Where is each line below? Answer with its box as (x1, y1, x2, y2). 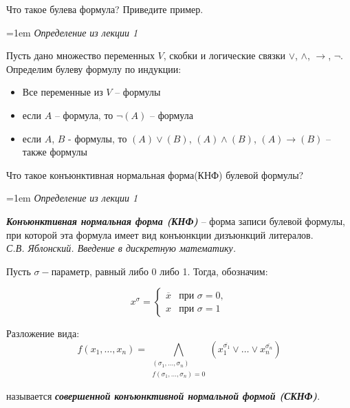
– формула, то (54, 107, 113, 122)
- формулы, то (68, 131, 127, 145)
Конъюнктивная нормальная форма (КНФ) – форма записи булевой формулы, (6, 213, 345, 228)
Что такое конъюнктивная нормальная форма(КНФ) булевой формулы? (6, 167, 304, 182)
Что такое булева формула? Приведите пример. (6, 2, 204, 16)
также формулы (22, 144, 87, 159)
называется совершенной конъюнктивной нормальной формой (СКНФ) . (6, 388, 320, 402)
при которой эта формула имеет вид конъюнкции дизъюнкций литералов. (6, 227, 314, 241)
